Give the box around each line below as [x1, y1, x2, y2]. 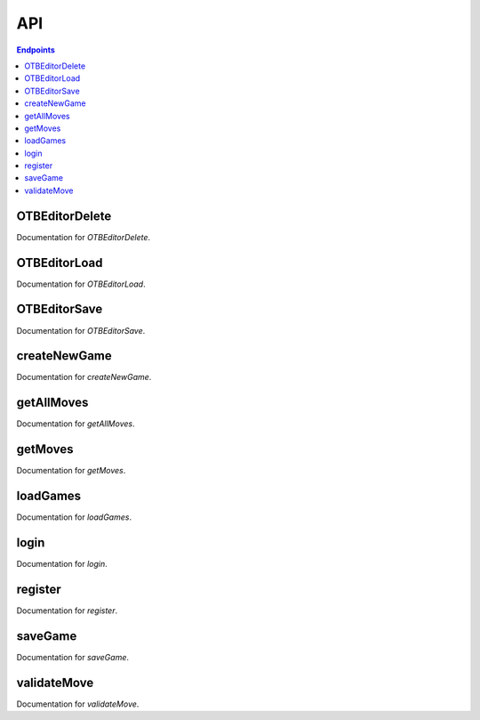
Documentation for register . [16, 605, 118, 616]
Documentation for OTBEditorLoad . [16, 279, 146, 289]
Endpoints [16, 44, 55, 55]
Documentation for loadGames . [16, 512, 132, 522]
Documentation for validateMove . [16, 699, 140, 709]
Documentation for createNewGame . [16, 372, 152, 383]
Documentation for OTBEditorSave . [16, 325, 146, 336]
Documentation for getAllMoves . [16, 418, 135, 429]
